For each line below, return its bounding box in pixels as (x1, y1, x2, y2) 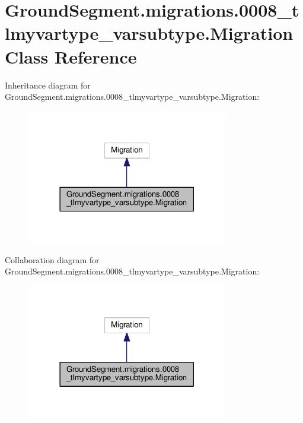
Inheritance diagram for (5, 78, 91, 91)
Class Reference (5, 44, 137, 68)
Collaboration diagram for (5, 253, 100, 266)
